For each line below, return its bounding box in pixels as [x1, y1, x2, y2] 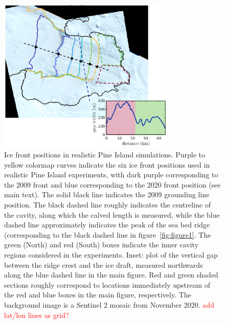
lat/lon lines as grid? [4, 309, 69, 320]
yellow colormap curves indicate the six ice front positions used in [4, 159, 210, 170]
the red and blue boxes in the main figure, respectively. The [4, 289, 191, 300]
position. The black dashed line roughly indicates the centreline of [4, 199, 211, 210]
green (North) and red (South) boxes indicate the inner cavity [4, 239, 198, 250]
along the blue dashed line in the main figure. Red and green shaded [4, 269, 218, 280]
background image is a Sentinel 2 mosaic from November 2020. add [4, 299, 214, 310]
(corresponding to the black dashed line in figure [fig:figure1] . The [4, 229, 211, 240]
